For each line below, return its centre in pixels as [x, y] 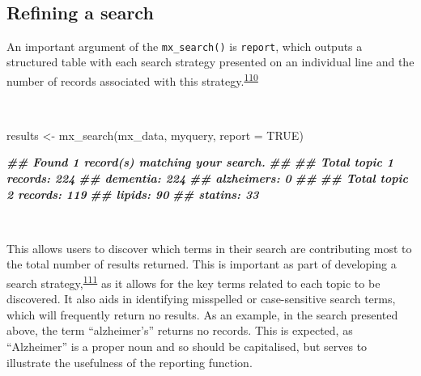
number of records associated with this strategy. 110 [132, 80]
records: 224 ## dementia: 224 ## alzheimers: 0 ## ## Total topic [207, 178]
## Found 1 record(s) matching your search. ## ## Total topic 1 [200, 162]
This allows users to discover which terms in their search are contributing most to [209, 248]
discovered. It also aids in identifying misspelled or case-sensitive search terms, [201, 299]
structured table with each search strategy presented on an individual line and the [210, 62]
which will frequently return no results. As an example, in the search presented [202, 314]
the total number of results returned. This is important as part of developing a [202, 264]
